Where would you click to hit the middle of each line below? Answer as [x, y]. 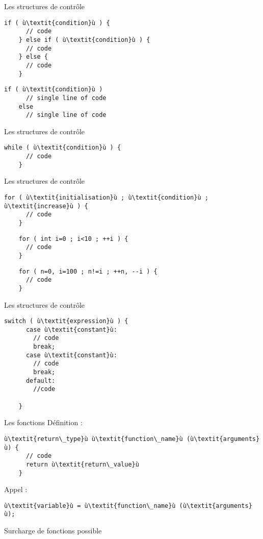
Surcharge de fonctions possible [53, 531]
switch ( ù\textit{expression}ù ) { [66, 321]
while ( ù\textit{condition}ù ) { [63, 148]
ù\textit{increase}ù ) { [46, 206]
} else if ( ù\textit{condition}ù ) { [84, 40]
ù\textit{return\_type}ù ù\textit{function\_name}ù [94, 439]
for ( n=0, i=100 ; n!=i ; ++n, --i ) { [88, 271]
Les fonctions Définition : [43, 422]
